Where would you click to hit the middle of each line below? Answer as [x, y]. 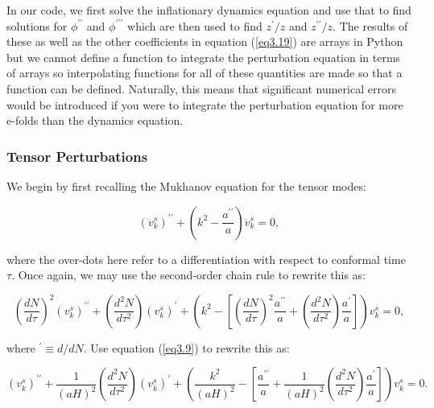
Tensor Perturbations [77, 156]
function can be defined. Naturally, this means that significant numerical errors [201, 88]
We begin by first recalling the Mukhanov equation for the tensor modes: [186, 185]
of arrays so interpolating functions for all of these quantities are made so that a [205, 73]
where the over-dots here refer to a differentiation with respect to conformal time [206, 259]
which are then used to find [195, 25]
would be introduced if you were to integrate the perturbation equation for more [205, 104]
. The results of [370, 25]
